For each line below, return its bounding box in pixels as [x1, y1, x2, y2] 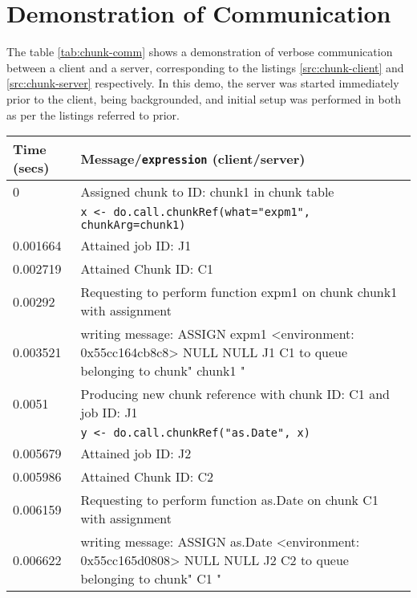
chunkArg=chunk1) [80, 218, 186, 232]
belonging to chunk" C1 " [80, 569, 222, 588]
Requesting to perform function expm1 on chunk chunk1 [80, 283, 398, 302]
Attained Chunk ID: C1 [80, 259, 214, 279]
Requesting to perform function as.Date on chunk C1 [80, 490, 379, 510]
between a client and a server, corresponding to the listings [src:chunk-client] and [6, 59, 404, 75]
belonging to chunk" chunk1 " [80, 361, 245, 380]
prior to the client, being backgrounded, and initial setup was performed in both [6, 90, 401, 107]
